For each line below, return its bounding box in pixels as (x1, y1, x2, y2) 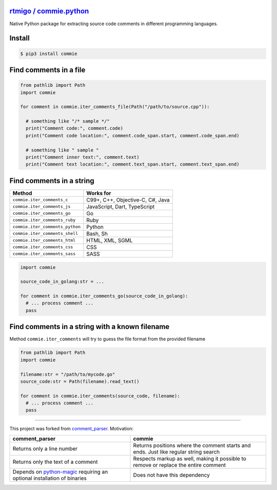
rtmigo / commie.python (9, 7, 89, 15)
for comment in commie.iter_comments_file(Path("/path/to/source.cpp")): (20, 104, 210, 110)
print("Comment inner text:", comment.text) (26, 154, 140, 160)
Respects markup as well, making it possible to (133, 455, 246, 462)
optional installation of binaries (12, 475, 87, 482)
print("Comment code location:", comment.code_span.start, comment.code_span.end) (26, 133, 240, 138)
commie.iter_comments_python (12, 224, 81, 230)
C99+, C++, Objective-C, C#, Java (86, 196, 170, 203)
